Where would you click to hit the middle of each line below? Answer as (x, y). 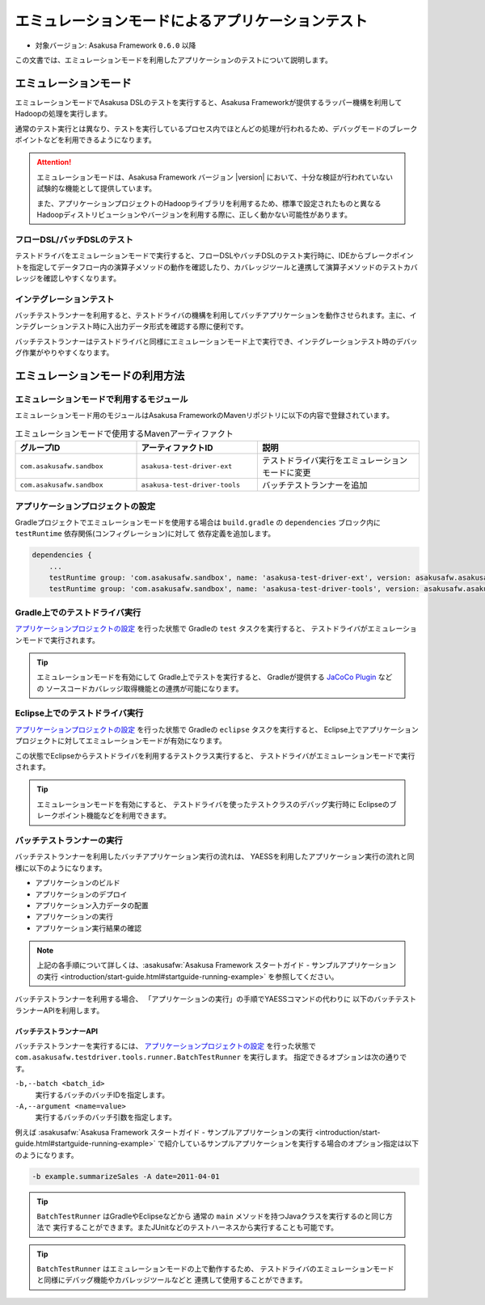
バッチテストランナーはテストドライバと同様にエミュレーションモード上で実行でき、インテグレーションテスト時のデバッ (216, 341)
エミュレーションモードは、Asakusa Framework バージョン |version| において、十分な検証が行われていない (215, 177)
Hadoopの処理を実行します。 (63, 114)
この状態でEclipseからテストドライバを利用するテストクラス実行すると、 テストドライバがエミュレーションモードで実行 (215, 755)
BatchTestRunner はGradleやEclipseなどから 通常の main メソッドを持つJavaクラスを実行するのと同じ (211, 1216)
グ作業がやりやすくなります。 (64, 353)
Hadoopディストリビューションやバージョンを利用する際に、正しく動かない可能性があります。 (194, 214)
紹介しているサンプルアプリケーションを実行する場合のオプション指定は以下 (292, 1143)
